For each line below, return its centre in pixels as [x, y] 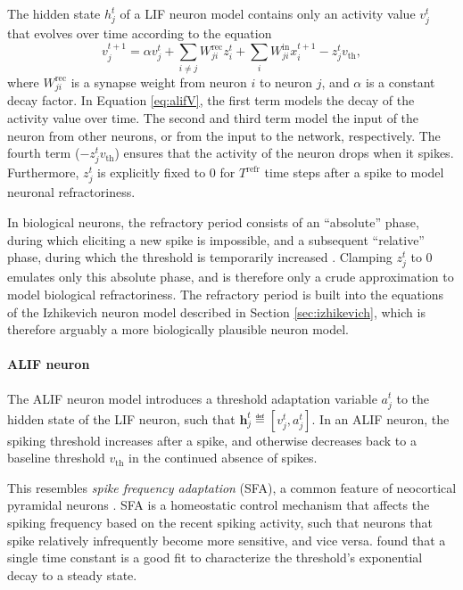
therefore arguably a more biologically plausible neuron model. [178, 329]
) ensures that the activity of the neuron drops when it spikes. [284, 153]
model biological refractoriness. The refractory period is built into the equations [226, 294]
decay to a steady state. [72, 574]
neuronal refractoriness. [71, 192]
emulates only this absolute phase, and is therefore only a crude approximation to [231, 277]
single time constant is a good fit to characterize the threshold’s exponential [215, 557]
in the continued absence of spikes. [223, 458]
